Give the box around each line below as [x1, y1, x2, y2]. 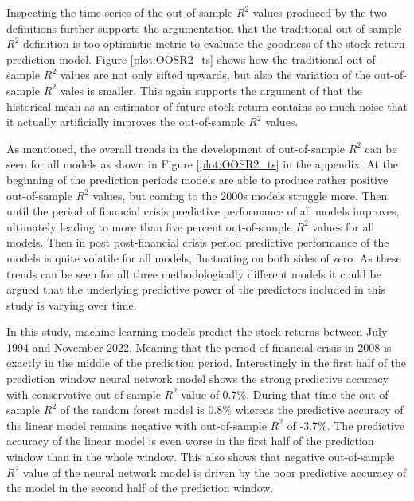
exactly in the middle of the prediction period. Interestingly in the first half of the [6, 354, 407, 371]
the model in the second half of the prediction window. [6, 479, 274, 496]
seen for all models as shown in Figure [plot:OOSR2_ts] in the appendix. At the [6, 156, 399, 172]
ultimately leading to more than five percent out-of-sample [6, 218, 292, 235]
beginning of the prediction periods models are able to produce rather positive [6, 171, 389, 187]
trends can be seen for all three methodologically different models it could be [6, 265, 381, 282]
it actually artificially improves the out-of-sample [6, 113, 245, 130]
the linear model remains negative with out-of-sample [6, 416, 267, 433]
